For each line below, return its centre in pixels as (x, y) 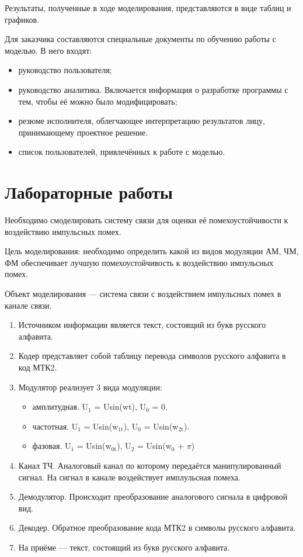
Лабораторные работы (89, 192)
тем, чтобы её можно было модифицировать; (98, 101)
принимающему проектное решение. (83, 132)
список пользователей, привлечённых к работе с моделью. (122, 152)
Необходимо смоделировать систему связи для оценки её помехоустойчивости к (147, 220)
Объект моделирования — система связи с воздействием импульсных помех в (143, 294)
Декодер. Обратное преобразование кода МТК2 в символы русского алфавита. (157, 527)
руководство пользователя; (65, 70)
